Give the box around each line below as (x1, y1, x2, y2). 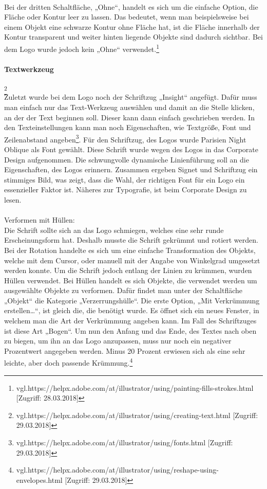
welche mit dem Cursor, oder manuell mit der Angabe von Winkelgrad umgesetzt (4, 255, 260, 265)
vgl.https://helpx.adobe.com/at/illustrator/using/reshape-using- (16, 464, 219, 475)
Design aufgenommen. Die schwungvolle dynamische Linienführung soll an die (4, 154, 249, 165)
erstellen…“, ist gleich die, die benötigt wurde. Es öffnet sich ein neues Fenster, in (4, 305, 259, 316)
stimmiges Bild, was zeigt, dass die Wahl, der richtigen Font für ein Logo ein (4, 174, 245, 185)
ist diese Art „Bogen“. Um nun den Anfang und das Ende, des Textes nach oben (4, 325, 257, 336)
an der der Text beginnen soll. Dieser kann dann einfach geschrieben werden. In (4, 112, 255, 122)
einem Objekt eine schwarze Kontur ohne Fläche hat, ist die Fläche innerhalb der (4, 21, 260, 32)
